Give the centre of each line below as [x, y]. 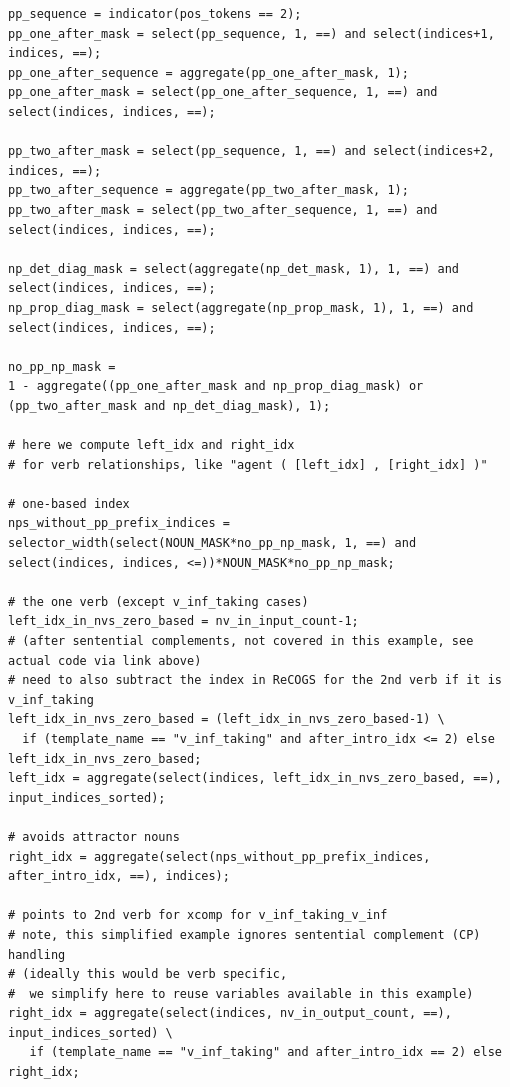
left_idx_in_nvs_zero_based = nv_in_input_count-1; [183, 621]
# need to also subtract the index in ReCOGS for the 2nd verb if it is [255, 680]
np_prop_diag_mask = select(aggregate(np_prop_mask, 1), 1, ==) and [241, 307]
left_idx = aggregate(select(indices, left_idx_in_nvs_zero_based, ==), [255, 778]
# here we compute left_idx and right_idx [151, 445]
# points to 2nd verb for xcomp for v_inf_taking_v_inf [198, 915]
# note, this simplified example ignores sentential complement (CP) [244, 934]
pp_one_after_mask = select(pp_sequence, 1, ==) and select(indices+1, [251, 33]
